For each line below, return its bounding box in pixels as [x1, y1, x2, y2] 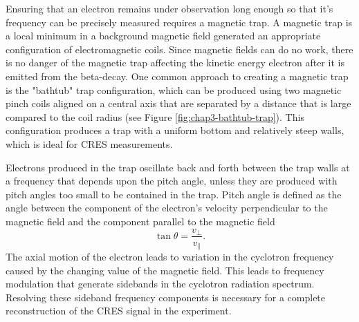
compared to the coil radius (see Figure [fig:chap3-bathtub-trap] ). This [6, 109, 304, 124]
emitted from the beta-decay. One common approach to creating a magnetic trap [6, 68, 349, 83]
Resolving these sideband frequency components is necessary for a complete [6, 290, 326, 304]
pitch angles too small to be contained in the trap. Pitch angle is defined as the [6, 187, 342, 201]
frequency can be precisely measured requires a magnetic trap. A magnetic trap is [6, 15, 353, 29]
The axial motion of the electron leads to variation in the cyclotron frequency [6, 249, 334, 264]
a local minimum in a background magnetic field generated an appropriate [6, 28, 321, 43]
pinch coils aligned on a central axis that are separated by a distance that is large [6, 96, 351, 111]
